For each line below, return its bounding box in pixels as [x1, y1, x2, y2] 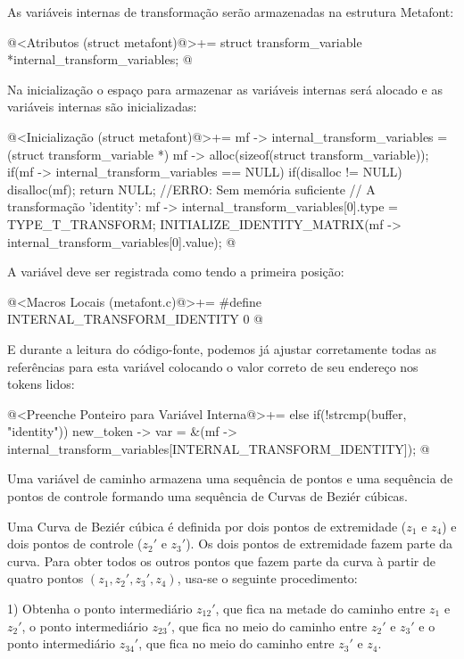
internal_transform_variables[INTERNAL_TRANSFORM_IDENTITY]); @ [7, 439, 430, 457]
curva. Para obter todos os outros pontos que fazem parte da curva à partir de [7, 551, 435, 570]
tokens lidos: [7, 375, 75, 393]
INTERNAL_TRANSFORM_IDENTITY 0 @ [7, 309, 263, 328]
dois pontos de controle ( [7, 534, 143, 553]
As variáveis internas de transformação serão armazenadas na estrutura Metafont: [7, 3, 454, 21]
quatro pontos [7, 569, 84, 588]
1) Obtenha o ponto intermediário [7, 599, 193, 618]
